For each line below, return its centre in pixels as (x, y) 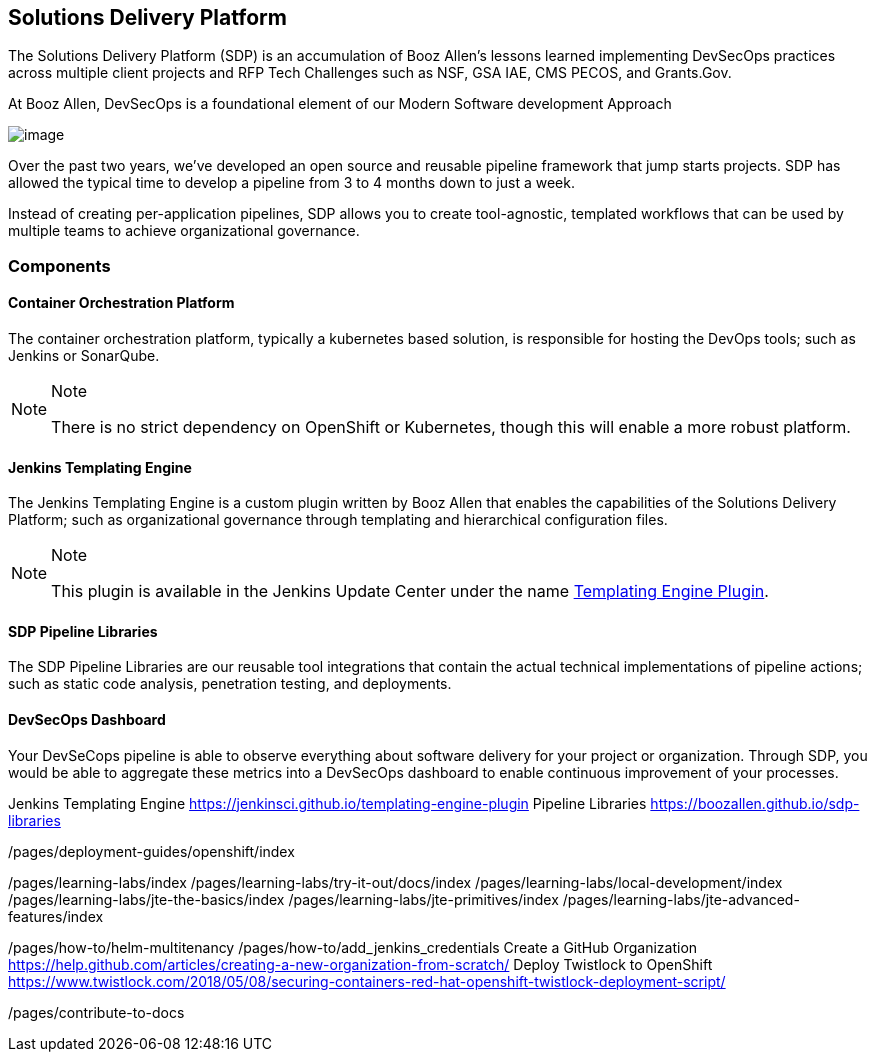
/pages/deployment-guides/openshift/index (151, 851)
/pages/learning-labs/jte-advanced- (681, 899)
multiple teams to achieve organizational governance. (184, 231)
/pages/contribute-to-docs (96, 1012)
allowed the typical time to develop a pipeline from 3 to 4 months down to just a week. (291, 183)
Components (59, 265)
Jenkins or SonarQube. (84, 356)
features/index (56, 916)
